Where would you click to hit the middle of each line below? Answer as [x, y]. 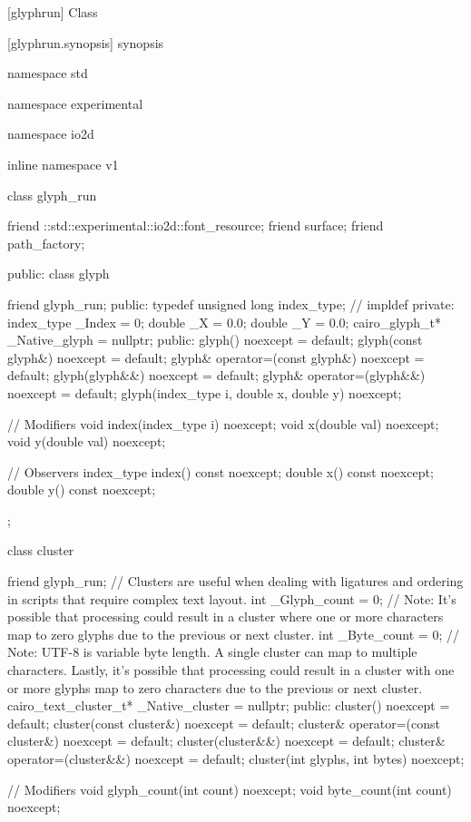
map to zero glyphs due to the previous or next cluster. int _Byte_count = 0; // [233, 634]
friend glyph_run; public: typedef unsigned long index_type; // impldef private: [231, 303]
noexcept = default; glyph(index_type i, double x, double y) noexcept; [205, 392]
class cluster [41, 550]
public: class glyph [59, 274]
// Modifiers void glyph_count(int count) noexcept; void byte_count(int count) [230, 789]
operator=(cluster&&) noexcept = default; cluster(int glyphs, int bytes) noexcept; [236, 758]
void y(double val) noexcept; [87, 441]
